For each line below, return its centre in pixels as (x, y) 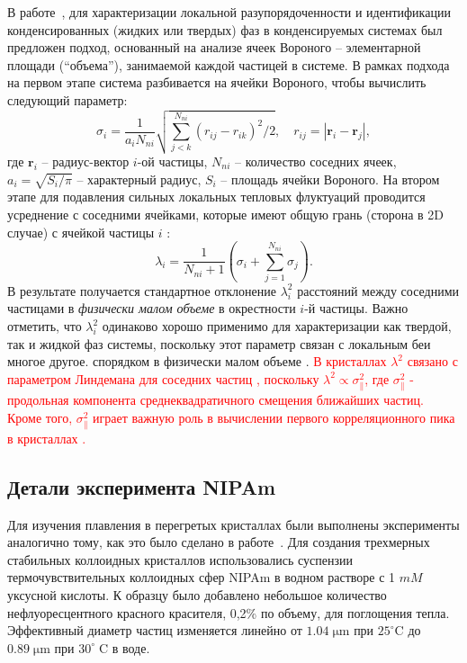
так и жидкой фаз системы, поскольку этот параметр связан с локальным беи (219, 343)
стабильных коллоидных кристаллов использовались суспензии (180, 559)
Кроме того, (40, 417)
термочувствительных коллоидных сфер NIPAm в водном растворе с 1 (202, 577)
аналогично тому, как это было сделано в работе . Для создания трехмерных (219, 542)
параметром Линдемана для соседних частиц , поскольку (163, 378)
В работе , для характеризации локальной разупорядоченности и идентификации (229, 12)
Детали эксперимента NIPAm (142, 486)
